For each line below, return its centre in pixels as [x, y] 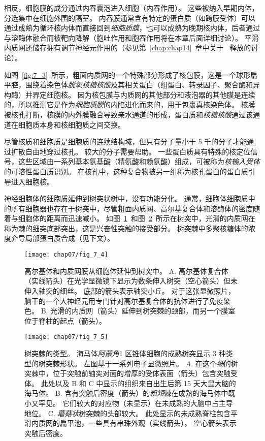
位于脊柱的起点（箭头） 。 [65, 320]
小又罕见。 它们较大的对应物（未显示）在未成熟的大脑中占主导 [129, 403]
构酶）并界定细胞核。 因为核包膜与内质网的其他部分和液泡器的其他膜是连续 [130, 94]
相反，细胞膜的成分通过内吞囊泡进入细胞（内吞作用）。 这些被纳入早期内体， [131, 8]
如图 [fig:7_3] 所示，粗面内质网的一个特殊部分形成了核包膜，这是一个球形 [127, 74]
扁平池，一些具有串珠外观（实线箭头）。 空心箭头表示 [148, 423]
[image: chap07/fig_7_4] [66, 255]
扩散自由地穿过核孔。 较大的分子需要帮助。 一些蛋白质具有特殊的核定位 [131, 151]
